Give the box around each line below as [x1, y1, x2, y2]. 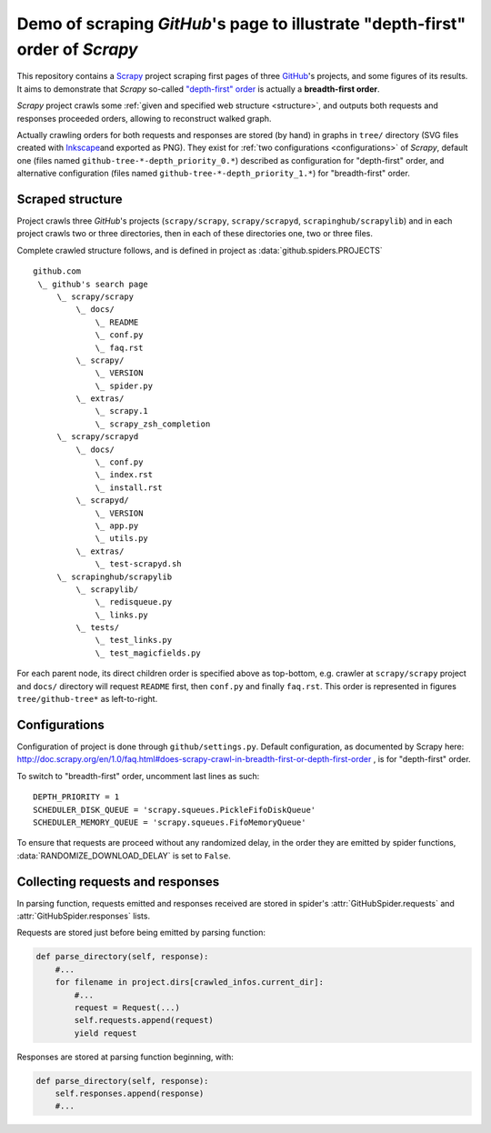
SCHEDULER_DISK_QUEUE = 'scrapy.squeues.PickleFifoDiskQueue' [33, 805, 316, 815]
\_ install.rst [95, 482, 163, 493]
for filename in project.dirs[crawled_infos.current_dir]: [55, 978, 325, 988]
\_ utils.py [95, 533, 149, 544]
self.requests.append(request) [74, 1015, 214, 1026]
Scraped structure [16, 191, 123, 206]
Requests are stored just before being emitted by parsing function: [16, 927, 266, 938]
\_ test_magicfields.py [95, 647, 202, 658]
